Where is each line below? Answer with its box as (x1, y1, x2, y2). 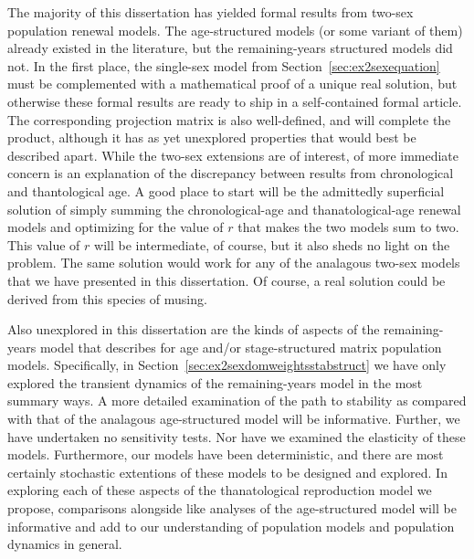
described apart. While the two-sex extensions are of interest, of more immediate (7, 145, 459, 164)
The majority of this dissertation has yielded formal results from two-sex (7, 3, 414, 21)
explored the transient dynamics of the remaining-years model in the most (7, 373, 423, 392)
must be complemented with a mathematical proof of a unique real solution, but (7, 74, 458, 93)
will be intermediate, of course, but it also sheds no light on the (94, 235, 450, 254)
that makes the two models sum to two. (237, 217, 459, 237)
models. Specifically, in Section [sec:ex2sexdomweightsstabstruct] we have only (7, 355, 447, 374)
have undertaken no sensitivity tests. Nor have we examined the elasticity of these (7, 427, 466, 446)
